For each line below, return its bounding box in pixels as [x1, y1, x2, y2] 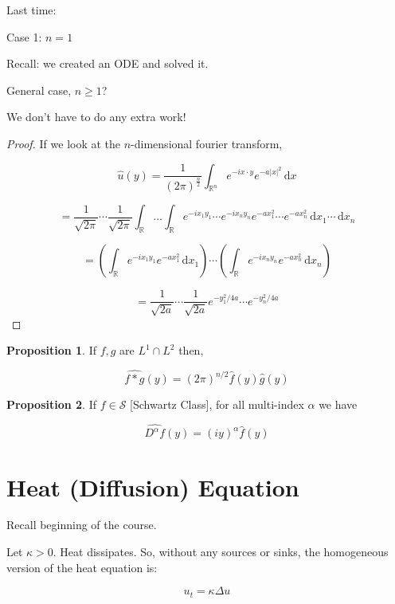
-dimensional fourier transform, [131, 135, 283, 151]
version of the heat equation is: [6, 559, 158, 575]
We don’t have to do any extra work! [6, 108, 186, 125]
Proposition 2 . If [6, 396, 96, 413]
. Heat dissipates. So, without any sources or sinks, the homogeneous [53, 543, 389, 560]
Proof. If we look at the [6, 135, 121, 151]
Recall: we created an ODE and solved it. [6, 55, 209, 72]
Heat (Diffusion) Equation [6, 470, 299, 503]
